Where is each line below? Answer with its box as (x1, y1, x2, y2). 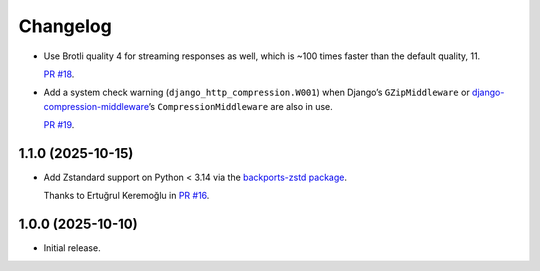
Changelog (18, 15, 112, 37)
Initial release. (43, 242, 101, 254)
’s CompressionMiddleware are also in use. (148, 100, 334, 112)
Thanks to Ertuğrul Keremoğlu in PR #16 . (43, 190, 210, 202)
